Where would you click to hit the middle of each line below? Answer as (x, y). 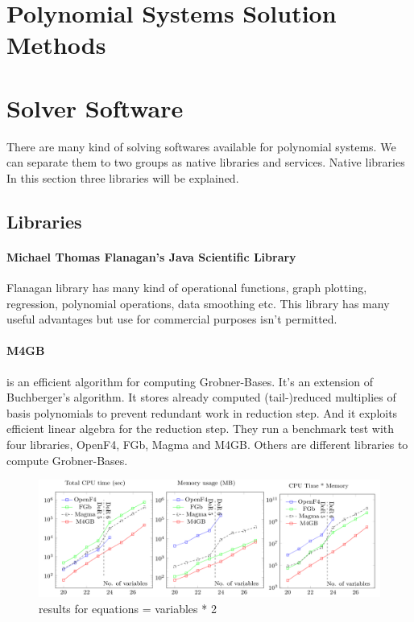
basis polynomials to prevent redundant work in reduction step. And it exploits (202, 412)
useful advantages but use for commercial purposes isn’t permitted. (172, 319)
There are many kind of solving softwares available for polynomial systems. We (201, 146)
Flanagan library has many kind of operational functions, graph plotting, (187, 288)
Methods (56, 45)
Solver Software (95, 107)
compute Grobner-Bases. (67, 460)
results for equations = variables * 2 (128, 608)
